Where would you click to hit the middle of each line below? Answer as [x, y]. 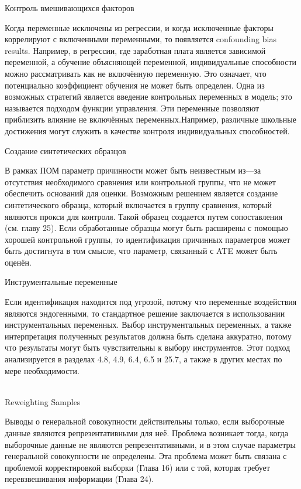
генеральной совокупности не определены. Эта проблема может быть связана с [146, 456]
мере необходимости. [42, 370]
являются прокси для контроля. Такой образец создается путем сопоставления [144, 216]
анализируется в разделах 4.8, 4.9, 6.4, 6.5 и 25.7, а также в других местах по [143, 359]
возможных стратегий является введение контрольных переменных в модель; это [148, 96]
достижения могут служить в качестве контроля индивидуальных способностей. [147, 130]
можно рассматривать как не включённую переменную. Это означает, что [136, 73]
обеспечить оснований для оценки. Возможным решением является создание [141, 193]
